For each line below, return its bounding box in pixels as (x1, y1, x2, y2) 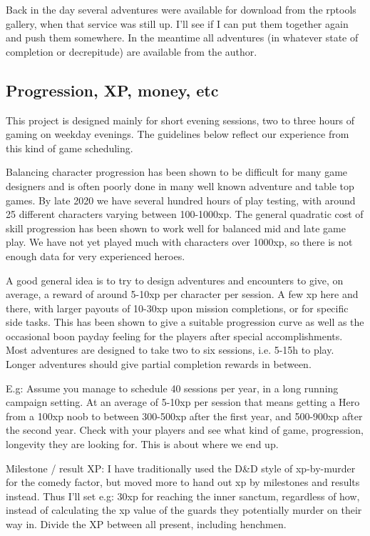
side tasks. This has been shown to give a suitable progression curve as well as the (6, 314, 364, 329)
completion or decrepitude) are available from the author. (6, 44, 257, 59)
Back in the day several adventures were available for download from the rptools (6, 2, 356, 16)
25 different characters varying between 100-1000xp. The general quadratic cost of (6, 207, 364, 222)
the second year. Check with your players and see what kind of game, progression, (6, 422, 364, 437)
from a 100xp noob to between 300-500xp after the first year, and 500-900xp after (6, 408, 363, 423)
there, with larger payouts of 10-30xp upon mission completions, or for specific (6, 300, 349, 315)
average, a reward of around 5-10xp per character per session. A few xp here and (6, 287, 359, 302)
